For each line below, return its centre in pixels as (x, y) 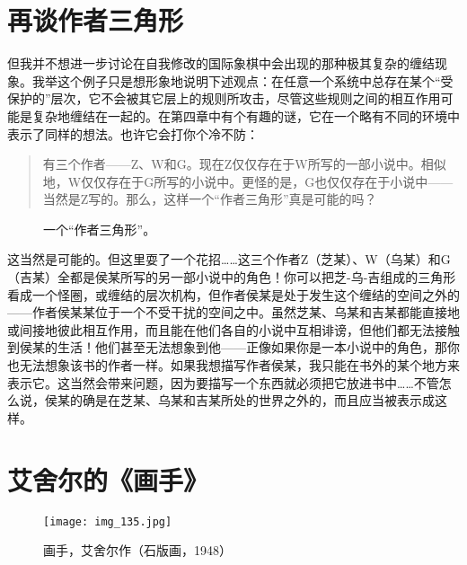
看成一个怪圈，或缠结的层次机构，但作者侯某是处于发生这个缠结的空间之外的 (233, 294)
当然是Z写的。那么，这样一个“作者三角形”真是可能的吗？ (210, 199)
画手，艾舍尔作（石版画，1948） (137, 550)
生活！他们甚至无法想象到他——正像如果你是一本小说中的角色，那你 (258, 347)
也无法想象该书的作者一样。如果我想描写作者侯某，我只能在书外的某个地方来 (233, 365)
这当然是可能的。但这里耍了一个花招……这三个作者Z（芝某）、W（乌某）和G (229, 259)
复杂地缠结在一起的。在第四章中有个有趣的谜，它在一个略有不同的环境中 (246, 115)
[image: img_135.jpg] (108, 521)
